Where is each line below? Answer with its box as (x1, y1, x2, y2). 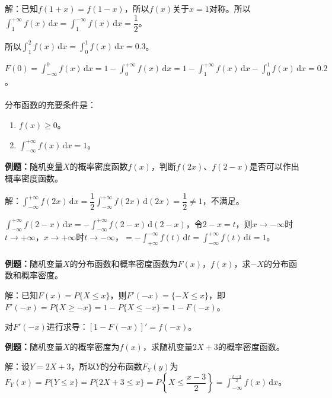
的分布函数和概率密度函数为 (69, 257, 178, 269)
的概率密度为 (69, 340, 120, 352)
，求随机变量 (142, 340, 193, 352)
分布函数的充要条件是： (5, 98, 96, 111)
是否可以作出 (249, 160, 299, 173)
